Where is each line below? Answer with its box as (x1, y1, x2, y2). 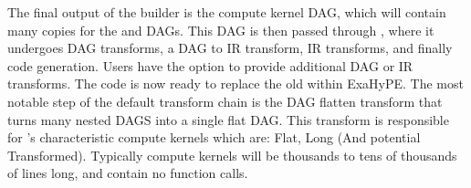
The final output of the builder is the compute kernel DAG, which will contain (7, 3, 446, 21)
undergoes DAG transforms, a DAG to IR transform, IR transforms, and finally (7, 38, 453, 57)
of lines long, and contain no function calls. (7, 163, 248, 183)
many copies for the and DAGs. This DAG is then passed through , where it (7, 20, 434, 39)
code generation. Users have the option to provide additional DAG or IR (7, 56, 413, 75)
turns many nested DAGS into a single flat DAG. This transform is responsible (7, 110, 449, 129)
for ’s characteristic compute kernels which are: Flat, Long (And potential (7, 128, 421, 147)
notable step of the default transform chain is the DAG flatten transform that (7, 91, 443, 110)
